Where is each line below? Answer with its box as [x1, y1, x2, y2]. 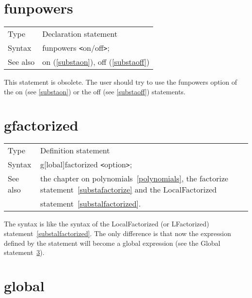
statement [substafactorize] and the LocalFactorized [40, 184, 217, 195]
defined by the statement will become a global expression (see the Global [4, 238, 220, 248]
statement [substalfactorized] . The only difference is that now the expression [4, 228, 231, 238]
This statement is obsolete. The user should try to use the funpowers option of [4, 77, 237, 87]
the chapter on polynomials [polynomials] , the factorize [40, 173, 228, 184]
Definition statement [40, 145, 110, 156]
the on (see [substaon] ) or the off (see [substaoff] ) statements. [4, 86, 186, 96]
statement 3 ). [4, 247, 45, 257]
